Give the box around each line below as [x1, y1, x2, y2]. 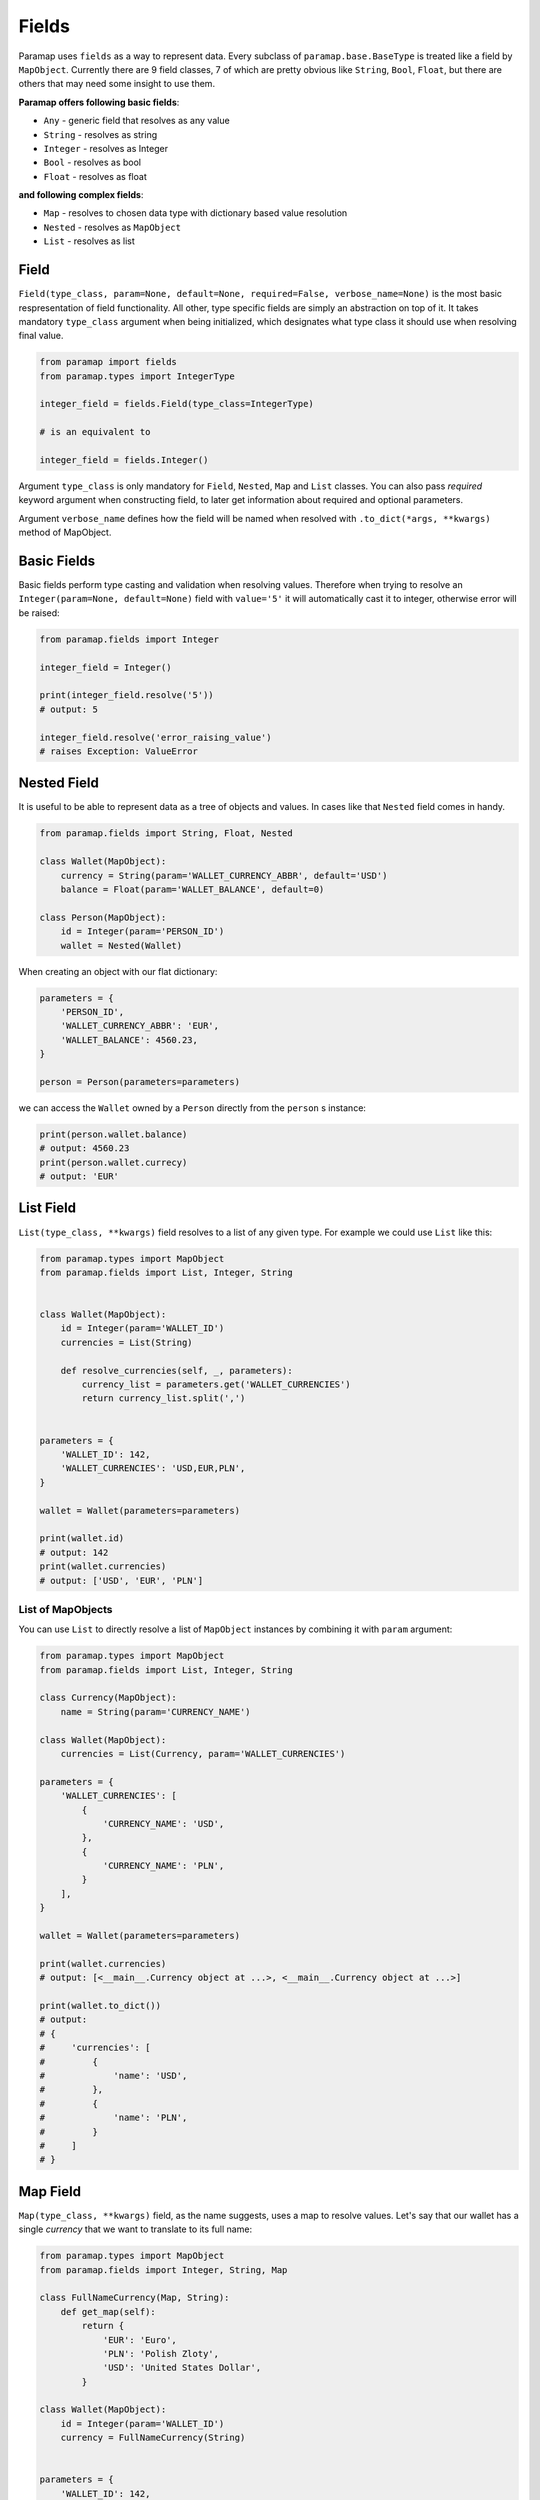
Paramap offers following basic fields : [18, 96, 180, 108]
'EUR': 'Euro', [102, 2334, 177, 2345]
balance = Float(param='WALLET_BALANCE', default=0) [60, 884, 325, 895]
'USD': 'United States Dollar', [102, 2362, 262, 2374]
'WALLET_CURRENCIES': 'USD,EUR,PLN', [60, 1463, 246, 1474]
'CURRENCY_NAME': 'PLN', [102, 1860, 225, 1872]
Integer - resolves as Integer [43, 142, 169, 154]
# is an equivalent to [39, 426, 151, 438]
